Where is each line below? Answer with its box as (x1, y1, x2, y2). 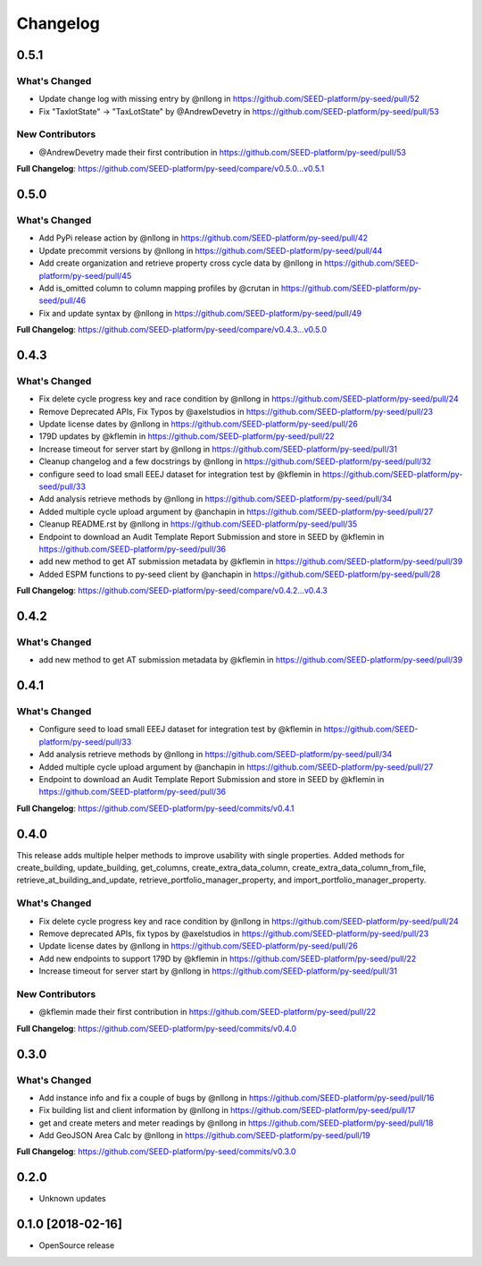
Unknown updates (38, 1194, 106, 1204)
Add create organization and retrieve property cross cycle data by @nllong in (38, 257, 323, 268)
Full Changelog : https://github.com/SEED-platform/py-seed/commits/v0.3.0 (16, 1146, 296, 1157)
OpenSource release (38, 1240, 115, 1251)
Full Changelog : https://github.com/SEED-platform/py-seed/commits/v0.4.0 (16, 1023, 297, 1034)
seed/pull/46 (38, 295, 87, 306)
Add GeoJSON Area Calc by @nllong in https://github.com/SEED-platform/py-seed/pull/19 (38, 1130, 370, 1141)
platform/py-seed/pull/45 (38, 270, 132, 281)
